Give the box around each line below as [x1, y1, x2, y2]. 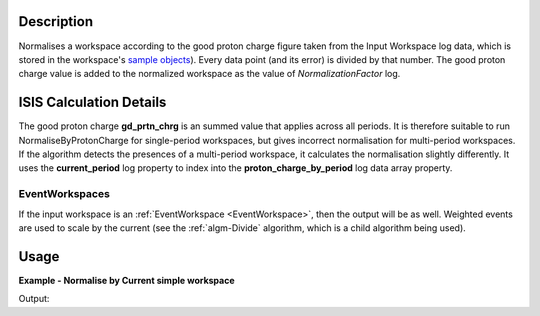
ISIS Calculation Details [18, 94, 167, 111]
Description [18, 13, 94, 30]
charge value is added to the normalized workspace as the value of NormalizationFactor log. [18, 68, 401, 80]
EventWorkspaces [18, 187, 110, 201]
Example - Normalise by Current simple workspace [18, 274, 235, 286]
